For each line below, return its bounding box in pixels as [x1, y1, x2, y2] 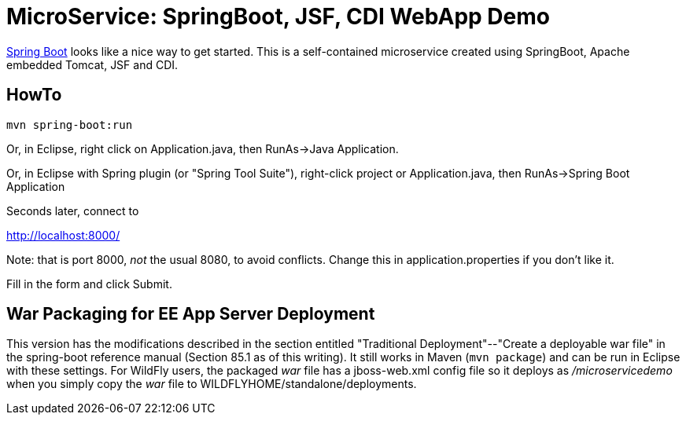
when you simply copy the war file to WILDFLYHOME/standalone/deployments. [6, 377, 417, 391]
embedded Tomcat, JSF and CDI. [6, 57, 179, 71]
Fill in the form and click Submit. [6, 276, 172, 291]
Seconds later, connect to [6, 203, 139, 218]
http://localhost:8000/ [6, 228, 120, 242]
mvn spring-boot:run [6, 118, 133, 131]
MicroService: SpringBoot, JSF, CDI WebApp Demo [6, 3, 550, 30]
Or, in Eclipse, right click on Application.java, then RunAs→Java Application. [6, 141, 399, 156]
